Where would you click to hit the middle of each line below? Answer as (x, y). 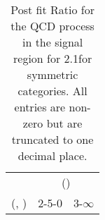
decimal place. (52, 155)
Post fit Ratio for (52, 10)
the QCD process (52, 26)
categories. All (52, 91)
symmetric (52, 74)
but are (64, 123)
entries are (40, 107)
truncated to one (52, 139)
